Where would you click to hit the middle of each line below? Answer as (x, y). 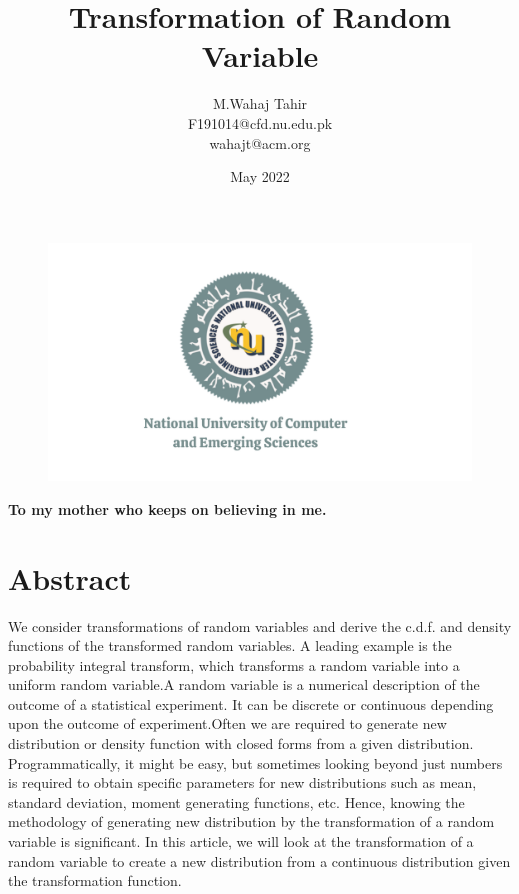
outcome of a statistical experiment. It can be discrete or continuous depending (251, 703)
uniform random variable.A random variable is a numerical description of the (244, 684)
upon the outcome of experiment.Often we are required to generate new (227, 723)
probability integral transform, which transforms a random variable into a (234, 664)
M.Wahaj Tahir (260, 103)
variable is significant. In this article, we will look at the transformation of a (241, 841)
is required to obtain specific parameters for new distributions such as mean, (242, 782)
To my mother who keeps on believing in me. (167, 508)
